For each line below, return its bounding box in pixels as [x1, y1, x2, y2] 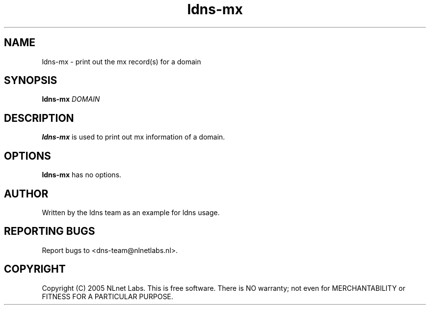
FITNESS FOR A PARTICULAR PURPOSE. [42, 292, 173, 301]
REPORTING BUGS [4, 225, 95, 238]
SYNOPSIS [4, 74, 57, 87]
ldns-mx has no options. [42, 170, 122, 179]
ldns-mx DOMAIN [42, 95, 100, 104]
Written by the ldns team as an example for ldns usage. [42, 208, 220, 217]
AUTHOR [4, 187, 49, 200]
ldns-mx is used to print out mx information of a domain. [42, 133, 225, 141]
